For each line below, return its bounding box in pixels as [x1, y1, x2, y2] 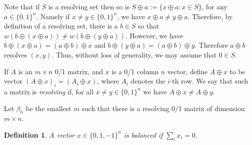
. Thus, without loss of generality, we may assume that [52, 49, 217, 59]
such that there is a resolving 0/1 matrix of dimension [82, 103, 245, 113]
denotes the [130, 76, 165, 86]
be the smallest [26, 103, 71, 113]
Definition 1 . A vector [4, 129, 75, 140]
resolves [4, 49, 27, 59]
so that [138, 21, 159, 31]
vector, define [167, 66, 208, 76]
